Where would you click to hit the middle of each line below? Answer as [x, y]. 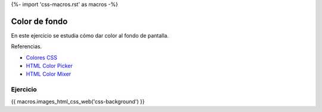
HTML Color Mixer [49, 74]
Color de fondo [39, 21]
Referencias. [27, 46]
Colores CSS [42, 57]
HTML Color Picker [49, 66]
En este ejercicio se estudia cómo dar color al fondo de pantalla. [90, 35]
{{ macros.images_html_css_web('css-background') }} [78, 101]
